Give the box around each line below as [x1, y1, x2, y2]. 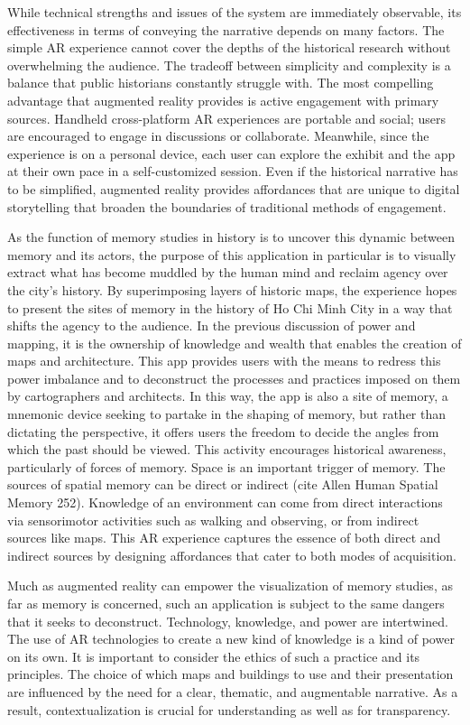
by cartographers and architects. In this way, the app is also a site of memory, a [7, 386, 448, 405]
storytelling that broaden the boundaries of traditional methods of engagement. [7, 197, 447, 216]
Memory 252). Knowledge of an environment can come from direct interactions [7, 493, 443, 512]
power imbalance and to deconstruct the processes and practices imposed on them [7, 368, 461, 387]
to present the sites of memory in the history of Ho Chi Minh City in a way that [7, 298, 453, 317]
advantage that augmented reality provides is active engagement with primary [7, 90, 439, 109]
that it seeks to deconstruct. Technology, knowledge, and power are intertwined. [7, 611, 448, 630]
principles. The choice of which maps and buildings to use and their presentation [7, 665, 454, 683]
